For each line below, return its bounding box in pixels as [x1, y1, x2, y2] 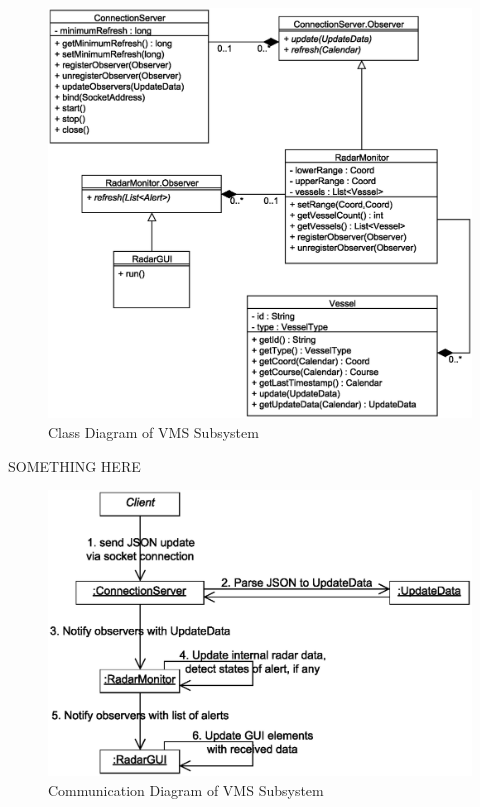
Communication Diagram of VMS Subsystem [48, 779, 324, 800]
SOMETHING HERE [8, 455, 141, 476]
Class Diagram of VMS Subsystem [48, 421, 259, 442]
